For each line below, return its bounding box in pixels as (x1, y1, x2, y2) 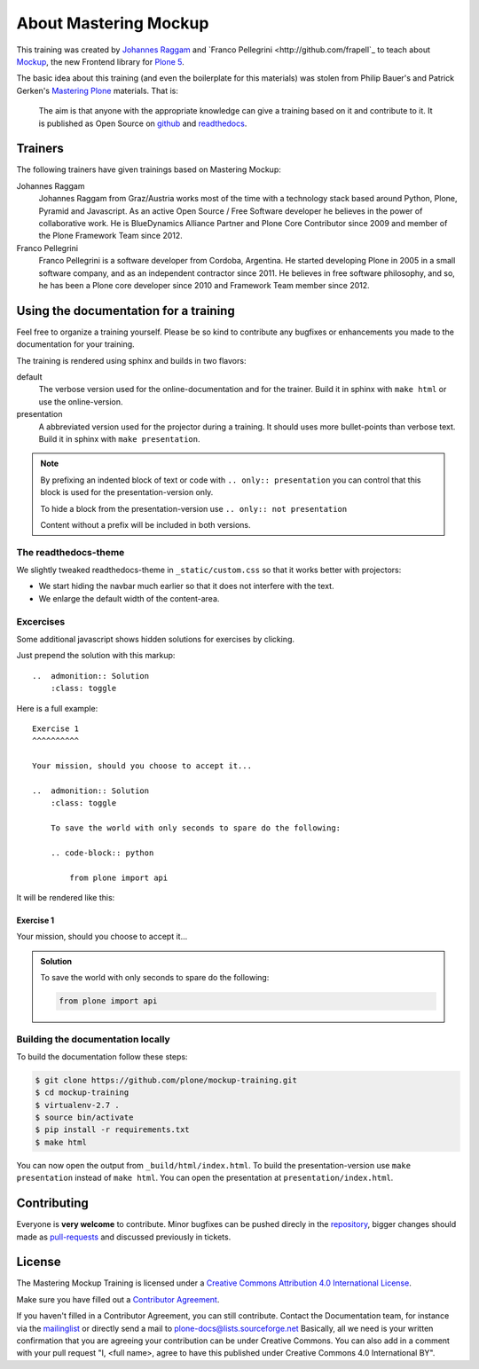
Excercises (16, 615, 66, 627)
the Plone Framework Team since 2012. (38, 231, 184, 241)
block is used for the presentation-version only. (40, 487, 214, 498)
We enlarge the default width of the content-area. (38, 593, 220, 603)
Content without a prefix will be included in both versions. (40, 519, 251, 530)
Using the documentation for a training (16, 303, 235, 319)
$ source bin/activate (35, 1113, 134, 1122)
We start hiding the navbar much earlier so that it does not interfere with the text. (38, 581, 334, 592)
